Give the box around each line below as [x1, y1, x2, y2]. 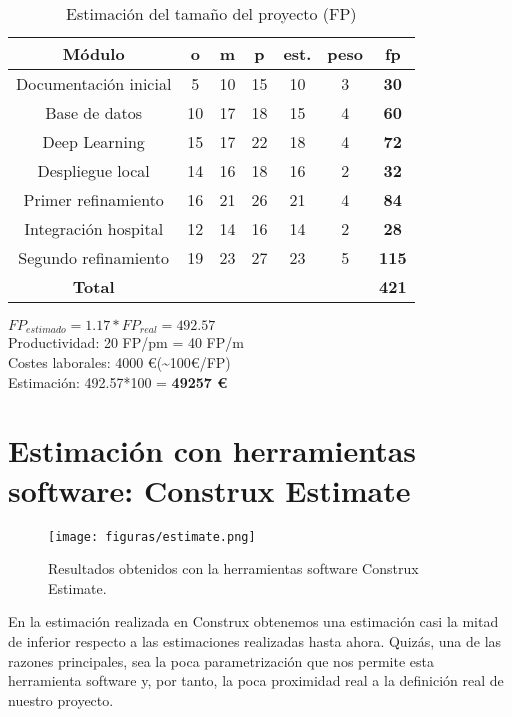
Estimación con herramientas [8, 430, 417, 471]
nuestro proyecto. [8, 689, 114, 710]
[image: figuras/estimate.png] [48, 529, 256, 544]
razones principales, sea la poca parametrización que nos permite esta [8, 650, 434, 671]
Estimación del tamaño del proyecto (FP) [66, 2, 357, 25]
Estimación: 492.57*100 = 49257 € [8, 371, 228, 392]
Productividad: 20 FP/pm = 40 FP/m [8, 332, 244, 353]
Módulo [62, 42, 125, 65]
